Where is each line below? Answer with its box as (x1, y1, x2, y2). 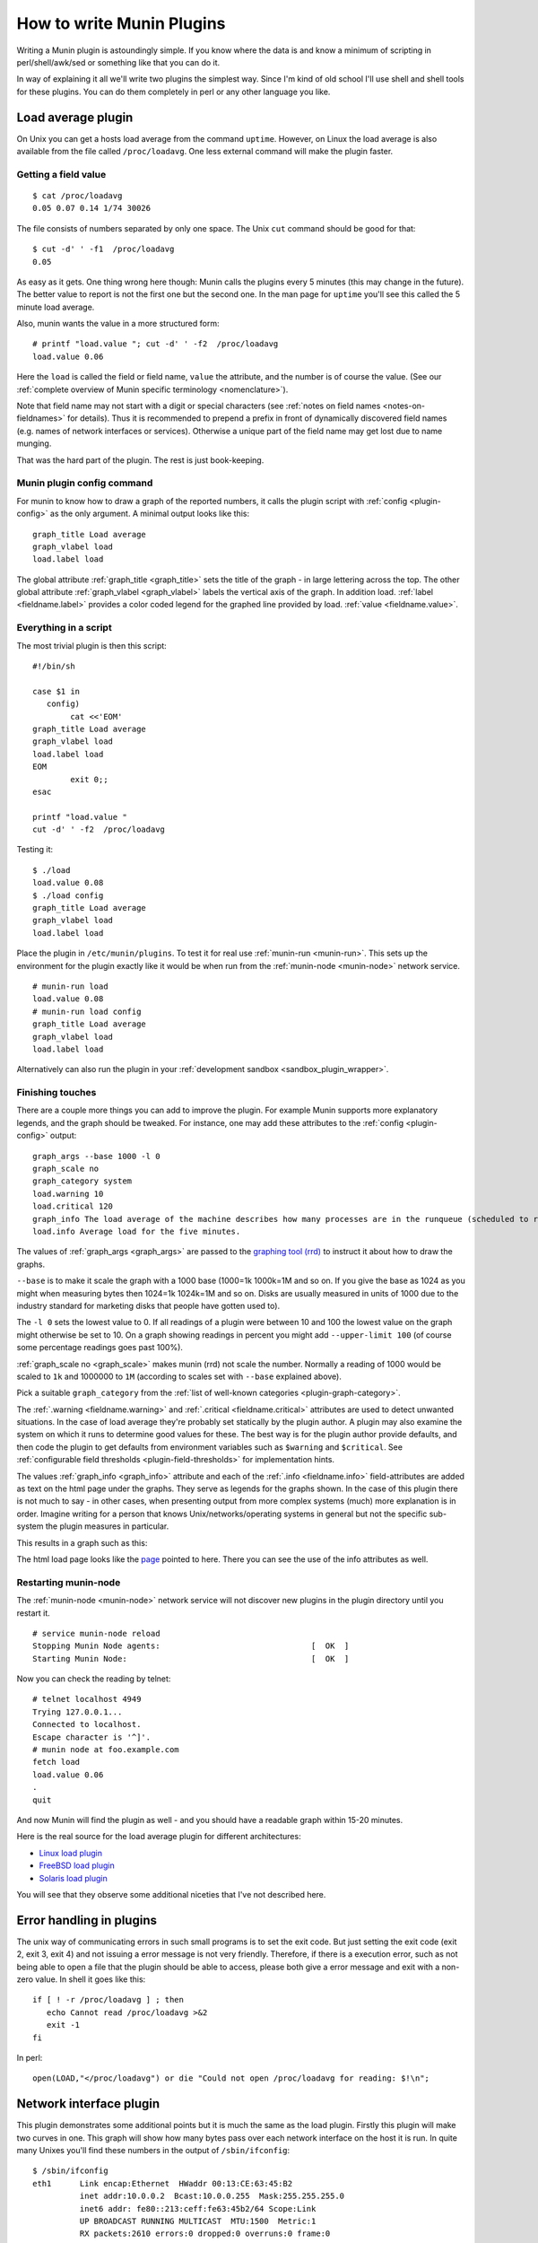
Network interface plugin (16, 2096, 161, 2112)
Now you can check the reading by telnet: (16, 1673, 171, 1684)
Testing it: (16, 844, 54, 855)
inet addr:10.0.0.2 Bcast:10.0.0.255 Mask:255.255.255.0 (79, 2191, 345, 2202)
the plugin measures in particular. (45, 1521, 169, 1532)
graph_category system (32, 1176, 133, 1186)
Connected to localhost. (32, 1719, 142, 1730)
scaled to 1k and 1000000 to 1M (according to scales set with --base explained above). (16, 1371, 343, 1382)
